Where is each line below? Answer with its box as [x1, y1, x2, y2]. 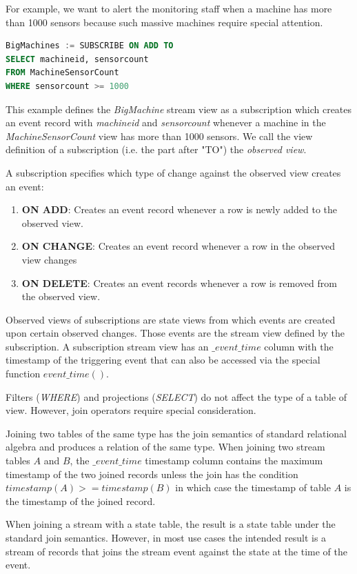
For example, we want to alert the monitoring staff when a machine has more [6, 1, 332, 15]
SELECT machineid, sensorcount [6, 54, 149, 64]
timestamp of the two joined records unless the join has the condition [6, 466, 298, 481]
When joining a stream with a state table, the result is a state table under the [6, 517, 336, 531]
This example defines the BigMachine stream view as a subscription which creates [6, 101, 352, 116]
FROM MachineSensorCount [6, 68, 119, 78]
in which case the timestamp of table [175, 480, 331, 495]
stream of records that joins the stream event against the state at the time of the [6, 544, 347, 558]
